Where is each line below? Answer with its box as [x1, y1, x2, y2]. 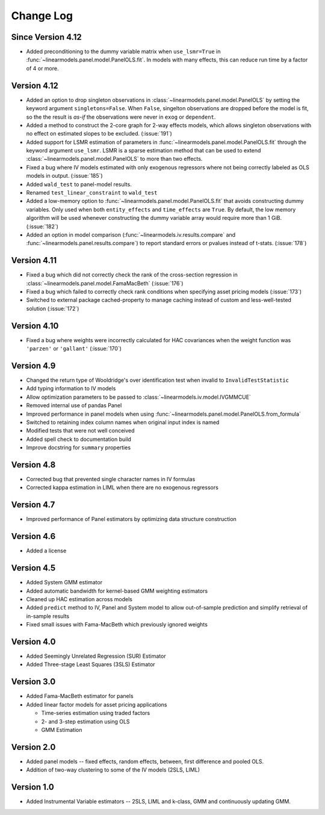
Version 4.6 [11, 531, 56, 542]
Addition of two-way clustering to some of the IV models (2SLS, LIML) [26, 766, 200, 773]
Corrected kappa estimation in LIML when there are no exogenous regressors [26, 484, 219, 491]
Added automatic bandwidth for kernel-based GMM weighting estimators [26, 587, 208, 595]
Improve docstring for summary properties [26, 444, 131, 451]
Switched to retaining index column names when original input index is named [26, 419, 220, 426]
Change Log [11, 9, 73, 22]
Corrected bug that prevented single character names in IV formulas [26, 476, 196, 483]
